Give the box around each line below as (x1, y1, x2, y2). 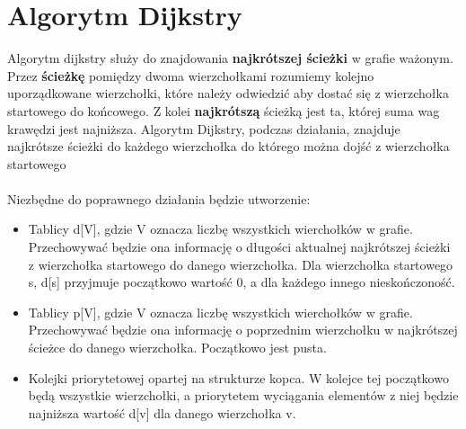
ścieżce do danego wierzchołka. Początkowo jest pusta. (28, 338, 327, 357)
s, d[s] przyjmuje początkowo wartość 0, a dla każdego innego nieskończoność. (28, 273, 455, 291)
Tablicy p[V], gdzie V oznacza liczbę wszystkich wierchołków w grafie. (28, 302, 413, 321)
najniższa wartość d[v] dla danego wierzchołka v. (28, 403, 296, 422)
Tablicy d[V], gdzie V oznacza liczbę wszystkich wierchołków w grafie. (28, 219, 413, 238)
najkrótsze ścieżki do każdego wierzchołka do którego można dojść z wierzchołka (7, 137, 450, 156)
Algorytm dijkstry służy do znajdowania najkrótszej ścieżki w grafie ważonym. (7, 49, 453, 67)
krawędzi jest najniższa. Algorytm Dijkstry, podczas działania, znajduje (7, 119, 400, 138)
